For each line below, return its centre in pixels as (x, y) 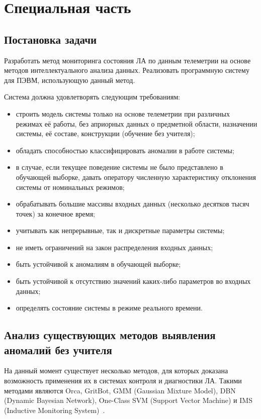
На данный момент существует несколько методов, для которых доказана (116, 371)
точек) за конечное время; (55, 213)
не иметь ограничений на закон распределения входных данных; (114, 247)
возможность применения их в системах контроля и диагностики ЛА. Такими (123, 381)
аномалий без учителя (58, 349)
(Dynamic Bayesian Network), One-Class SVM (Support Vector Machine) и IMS (128, 400)
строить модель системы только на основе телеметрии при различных (123, 113)
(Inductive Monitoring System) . (55, 410)
